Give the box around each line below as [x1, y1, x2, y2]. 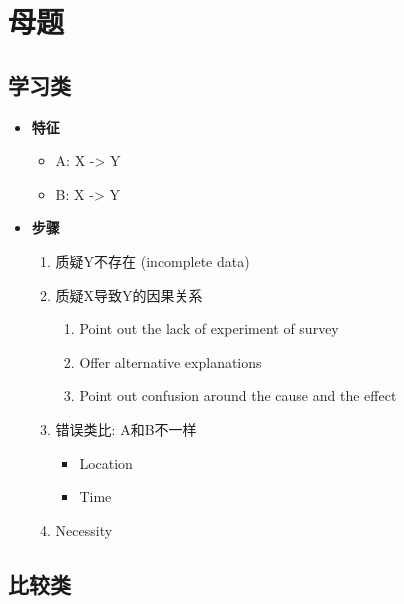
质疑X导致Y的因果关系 [55, 284, 203, 305]
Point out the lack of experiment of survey [79, 318, 339, 339]
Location [79, 452, 133, 473]
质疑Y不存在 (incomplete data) [55, 250, 250, 271]
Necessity [55, 519, 113, 540]
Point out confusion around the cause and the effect [79, 385, 397, 406]
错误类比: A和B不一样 [55, 418, 197, 439]
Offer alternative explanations [79, 351, 262, 372]
